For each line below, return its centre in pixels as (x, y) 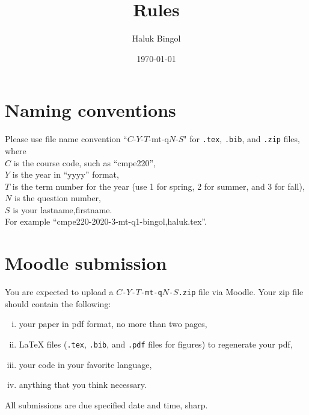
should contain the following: (58, 303)
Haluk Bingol (156, 38)
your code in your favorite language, (85, 364)
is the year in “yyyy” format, (66, 174)
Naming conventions (90, 110)
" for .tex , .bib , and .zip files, (242, 139)
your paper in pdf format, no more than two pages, (113, 324)
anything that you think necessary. (83, 385)
